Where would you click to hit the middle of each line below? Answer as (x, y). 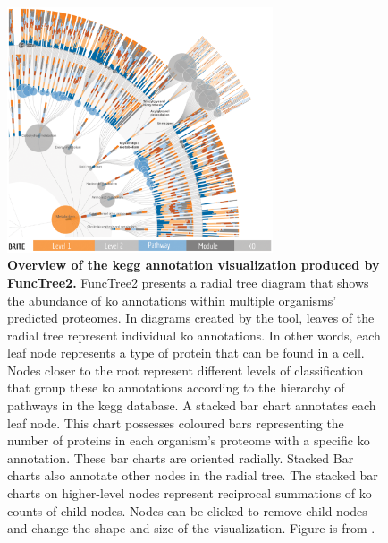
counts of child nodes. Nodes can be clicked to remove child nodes (187, 510)
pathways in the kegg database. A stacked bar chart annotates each (192, 405)
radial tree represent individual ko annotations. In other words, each (194, 335)
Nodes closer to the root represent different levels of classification (186, 370)
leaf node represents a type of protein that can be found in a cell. (186, 353)
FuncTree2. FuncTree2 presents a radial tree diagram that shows (188, 282)
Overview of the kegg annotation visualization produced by (194, 265)
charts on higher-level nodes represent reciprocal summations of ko (190, 493)
